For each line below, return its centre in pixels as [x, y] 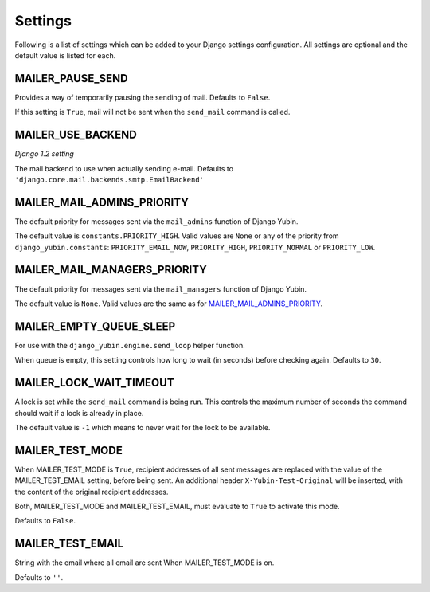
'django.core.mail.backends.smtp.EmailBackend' [109, 180]
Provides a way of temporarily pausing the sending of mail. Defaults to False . [143, 97]
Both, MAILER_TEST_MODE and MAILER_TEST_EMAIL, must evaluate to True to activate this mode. [177, 506]
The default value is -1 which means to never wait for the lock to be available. [143, 427]
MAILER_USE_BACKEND [76, 135]
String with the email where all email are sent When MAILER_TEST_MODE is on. [145, 563]
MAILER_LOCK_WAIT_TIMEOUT [94, 383]
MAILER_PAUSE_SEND [71, 78]
